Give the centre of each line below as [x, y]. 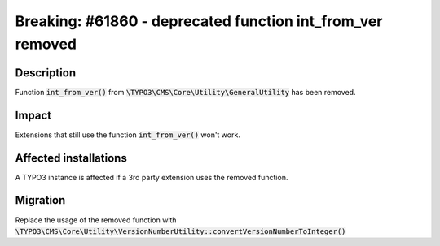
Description [46, 73]
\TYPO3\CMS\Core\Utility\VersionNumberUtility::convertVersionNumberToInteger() [180, 231]
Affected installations [71, 158]
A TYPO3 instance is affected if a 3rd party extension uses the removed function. [152, 177]
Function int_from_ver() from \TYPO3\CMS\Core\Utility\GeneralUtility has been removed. [185, 92]
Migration [40, 200]
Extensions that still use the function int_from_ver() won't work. [128, 135]
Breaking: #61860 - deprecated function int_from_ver [199, 21]
